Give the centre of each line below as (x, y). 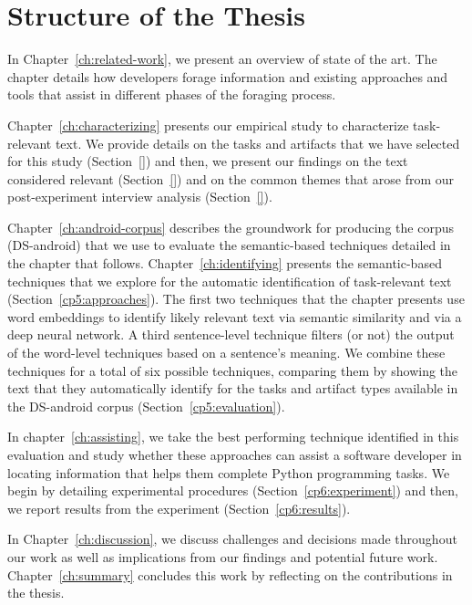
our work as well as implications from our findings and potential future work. (223, 556)
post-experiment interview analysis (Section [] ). (140, 197)
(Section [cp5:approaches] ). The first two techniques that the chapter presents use (236, 299)
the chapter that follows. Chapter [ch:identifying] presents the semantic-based (225, 263)
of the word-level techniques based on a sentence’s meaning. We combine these (226, 353)
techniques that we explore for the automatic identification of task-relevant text (230, 281)
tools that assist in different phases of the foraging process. (172, 94)
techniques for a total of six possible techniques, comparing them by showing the (233, 370)
